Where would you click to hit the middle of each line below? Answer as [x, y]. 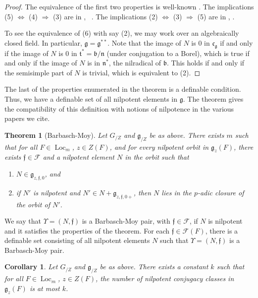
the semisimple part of [38, 72]
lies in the [177, 192]
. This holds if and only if [206, 63]
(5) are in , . [216, 16]
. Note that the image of [144, 42]
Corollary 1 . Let [31, 267]
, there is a [222, 230]
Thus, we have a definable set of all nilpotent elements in [91, 98]
